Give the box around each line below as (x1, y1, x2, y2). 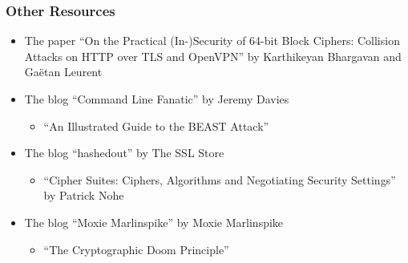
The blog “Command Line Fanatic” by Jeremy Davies (24, 91, 289, 107)
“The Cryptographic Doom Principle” (43, 241, 229, 257)
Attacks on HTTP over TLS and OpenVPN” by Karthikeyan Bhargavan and (24, 47, 402, 64)
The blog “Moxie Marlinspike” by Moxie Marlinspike (24, 213, 284, 230)
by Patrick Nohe (43, 187, 124, 204)
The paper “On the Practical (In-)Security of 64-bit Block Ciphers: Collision (24, 32, 400, 49)
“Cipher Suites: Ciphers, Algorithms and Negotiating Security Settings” (43, 171, 396, 188)
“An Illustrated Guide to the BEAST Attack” (43, 117, 269, 134)
